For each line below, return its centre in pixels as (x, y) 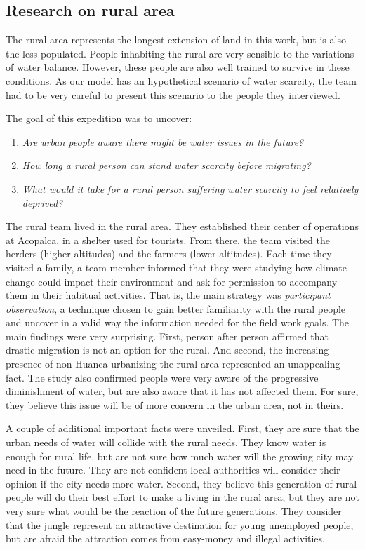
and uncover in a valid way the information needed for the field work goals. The (178, 322)
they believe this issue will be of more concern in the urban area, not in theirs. (175, 404)
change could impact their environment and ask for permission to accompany (172, 281)
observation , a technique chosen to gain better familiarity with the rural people (176, 308)
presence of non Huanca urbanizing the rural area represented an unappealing (173, 364)
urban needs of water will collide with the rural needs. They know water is (166, 442)
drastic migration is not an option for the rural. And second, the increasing (167, 350)
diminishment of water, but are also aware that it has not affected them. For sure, (182, 391)
